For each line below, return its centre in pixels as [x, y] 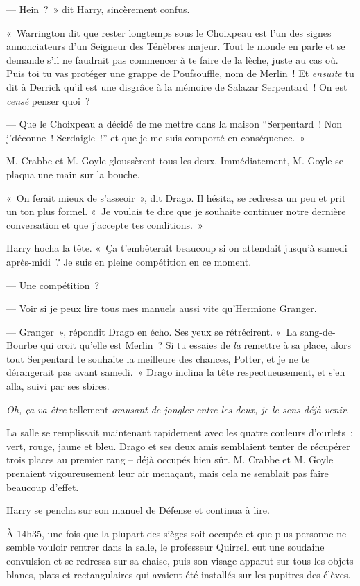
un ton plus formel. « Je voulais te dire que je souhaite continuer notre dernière [176, 211]
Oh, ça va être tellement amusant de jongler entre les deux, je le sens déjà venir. [178, 409]
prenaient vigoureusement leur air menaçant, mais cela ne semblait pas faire [168, 473]
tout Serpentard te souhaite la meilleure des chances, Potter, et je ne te [158, 358]
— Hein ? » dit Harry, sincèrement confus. [98, 9]
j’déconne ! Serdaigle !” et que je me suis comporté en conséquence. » [156, 137]
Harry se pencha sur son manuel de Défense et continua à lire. [138, 510]
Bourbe [22, 345]
